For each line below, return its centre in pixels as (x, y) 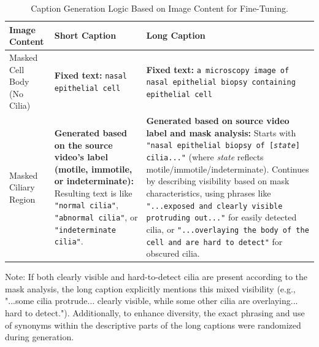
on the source (83, 145)
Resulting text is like (93, 193)
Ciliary (22, 187)
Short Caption (85, 35)
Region (22, 199)
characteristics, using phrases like (209, 193)
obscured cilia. (173, 253)
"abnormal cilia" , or (96, 217)
